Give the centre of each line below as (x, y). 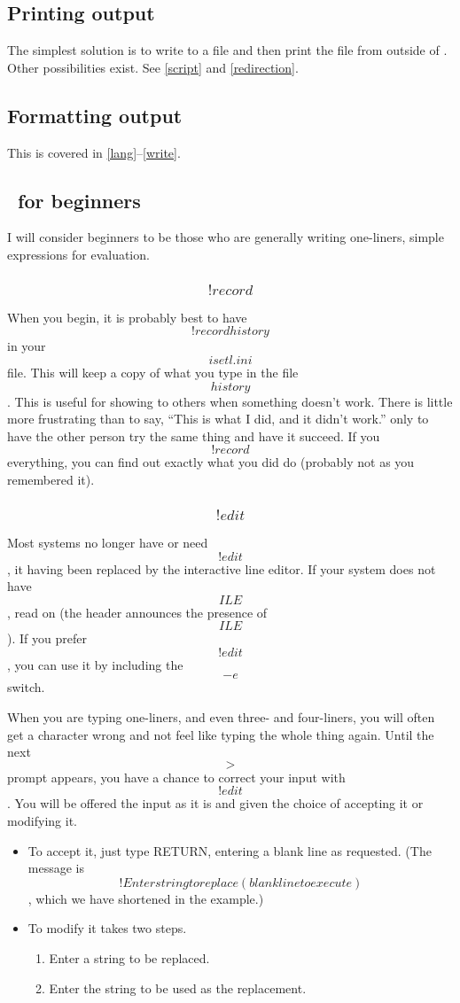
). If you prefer (47, 638)
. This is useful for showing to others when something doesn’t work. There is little (230, 401)
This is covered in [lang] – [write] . (94, 152)
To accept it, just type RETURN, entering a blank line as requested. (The (230, 850)
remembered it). (51, 480)
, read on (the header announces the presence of (137, 612)
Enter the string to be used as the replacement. (178, 987)
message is (56, 868)
